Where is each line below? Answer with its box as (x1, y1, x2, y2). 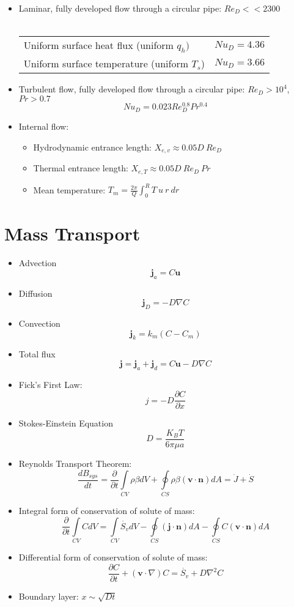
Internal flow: (18, 120, 69, 133)
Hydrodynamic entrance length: (33, 140, 152, 153)
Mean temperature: (33, 183, 106, 196)
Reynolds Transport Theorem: (18, 457, 132, 469)
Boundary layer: (18, 589, 79, 602)
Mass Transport (4, 221, 141, 246)
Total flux (18, 348, 56, 360)
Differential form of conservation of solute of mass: (18, 551, 208, 564)
